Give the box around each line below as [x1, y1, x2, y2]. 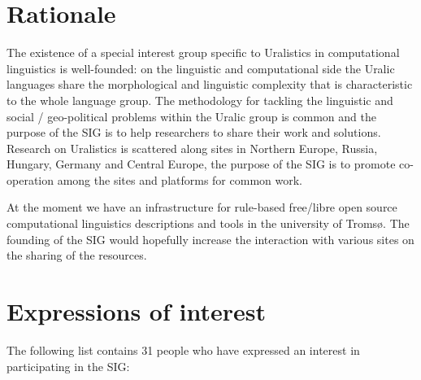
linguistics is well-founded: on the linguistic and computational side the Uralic [7, 59, 395, 76]
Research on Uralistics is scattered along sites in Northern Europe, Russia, [7, 139, 378, 156]
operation [7, 171, 54, 188]
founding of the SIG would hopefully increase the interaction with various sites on [7, 230, 414, 247]
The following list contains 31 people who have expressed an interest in [7, 341, 360, 358]
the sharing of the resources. [7, 247, 147, 264]
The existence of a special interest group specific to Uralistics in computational [7, 44, 400, 61]
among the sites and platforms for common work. [57, 171, 302, 188]
